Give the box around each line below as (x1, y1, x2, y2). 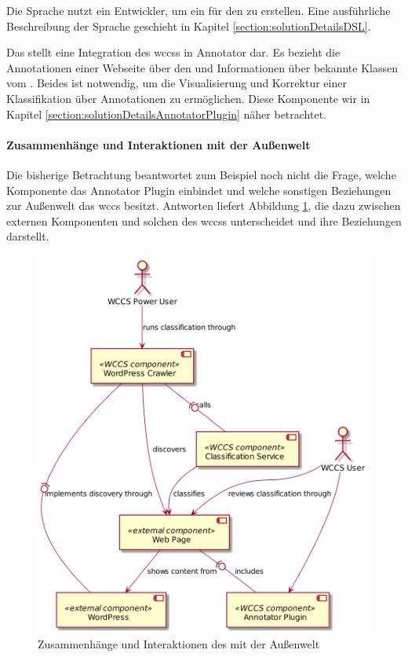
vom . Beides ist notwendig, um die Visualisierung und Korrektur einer (6, 75, 347, 91)
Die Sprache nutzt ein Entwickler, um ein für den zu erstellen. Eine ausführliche (6, 2, 391, 18)
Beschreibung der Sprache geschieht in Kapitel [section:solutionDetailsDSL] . (6, 17, 371, 34)
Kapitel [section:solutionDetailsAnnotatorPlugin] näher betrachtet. (6, 105, 326, 122)
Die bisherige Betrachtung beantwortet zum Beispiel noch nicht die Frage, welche (6, 166, 396, 182)
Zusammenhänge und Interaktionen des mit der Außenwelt (38, 635, 320, 651)
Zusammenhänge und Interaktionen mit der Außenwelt (6, 136, 311, 152)
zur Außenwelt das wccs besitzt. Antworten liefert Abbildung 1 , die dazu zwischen (6, 197, 401, 214)
